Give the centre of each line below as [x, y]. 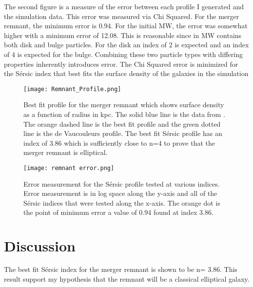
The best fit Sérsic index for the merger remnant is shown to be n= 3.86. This [121, 269]
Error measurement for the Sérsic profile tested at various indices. [122, 183]
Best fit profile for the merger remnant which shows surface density [124, 105]
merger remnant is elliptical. [66, 152]
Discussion [40, 246]
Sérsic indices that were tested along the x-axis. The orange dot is [122, 202]
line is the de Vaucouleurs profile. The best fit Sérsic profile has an [123, 133]
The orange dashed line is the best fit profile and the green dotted [122, 124]
